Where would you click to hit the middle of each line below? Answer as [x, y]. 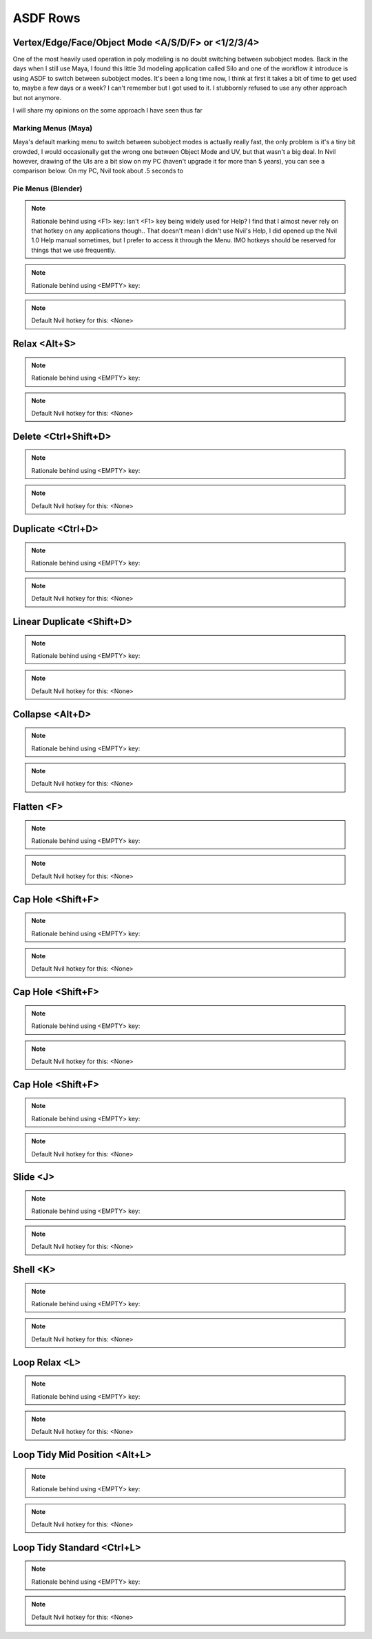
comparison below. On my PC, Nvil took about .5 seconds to [98, 171]
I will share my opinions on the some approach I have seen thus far [107, 110]
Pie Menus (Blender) [48, 188]
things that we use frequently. [74, 250]
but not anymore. [37, 97]
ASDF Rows [46, 18]
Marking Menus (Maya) [53, 128]
